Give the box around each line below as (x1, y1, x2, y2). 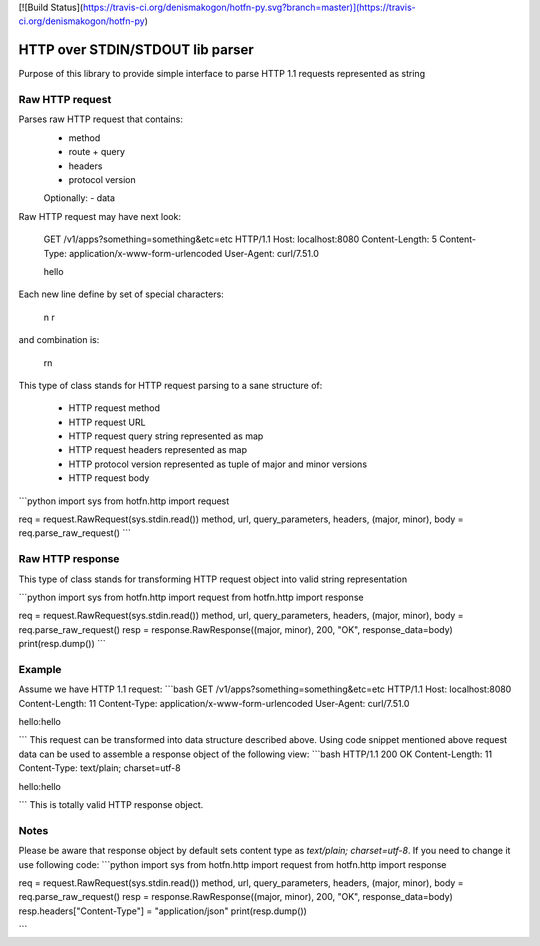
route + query (68, 146, 125, 158)
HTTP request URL (68, 416, 146, 428)
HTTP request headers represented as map (68, 444, 248, 456)
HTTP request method (68, 402, 160, 414)
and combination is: (18, 334, 100, 346)
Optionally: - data (43, 192, 115, 204)
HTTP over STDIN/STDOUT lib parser (18, 41, 254, 59)
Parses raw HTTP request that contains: (18, 113, 184, 125)
